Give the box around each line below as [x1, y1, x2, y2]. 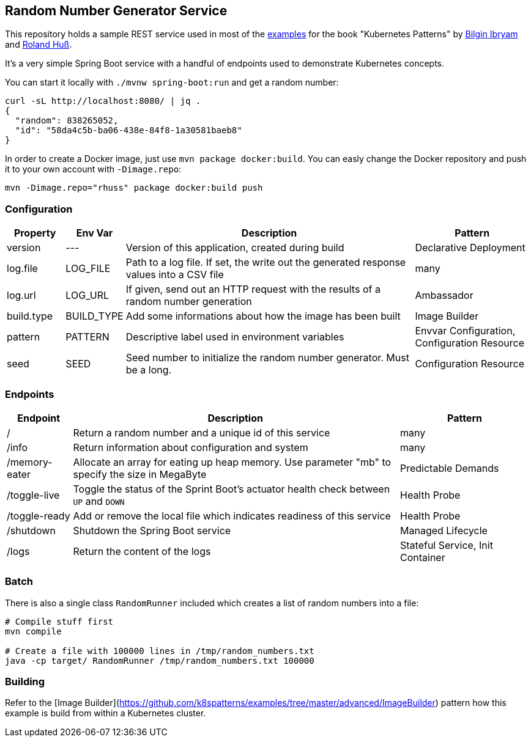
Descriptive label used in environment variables [125, 331, 344, 343]
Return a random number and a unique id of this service [73, 426, 330, 439]
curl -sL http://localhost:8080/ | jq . [5, 96, 201, 106]
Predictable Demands [400, 461, 499, 474]
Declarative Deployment [415, 241, 525, 254]
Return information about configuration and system [73, 441, 308, 454]
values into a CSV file [125, 268, 224, 281]
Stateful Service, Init [400, 538, 493, 551]
